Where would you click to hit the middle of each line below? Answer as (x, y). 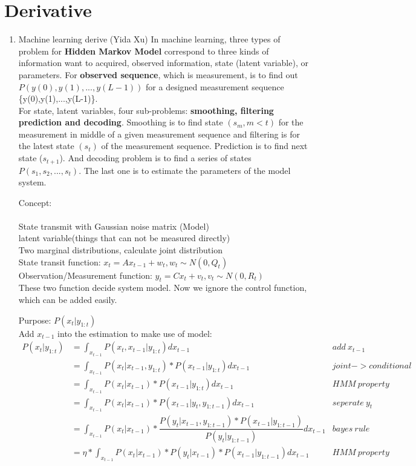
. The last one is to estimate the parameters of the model (185, 170)
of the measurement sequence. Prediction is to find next (204, 146)
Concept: (35, 202)
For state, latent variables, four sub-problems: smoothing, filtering (146, 110)
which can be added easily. (68, 300)
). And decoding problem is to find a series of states (155, 158)
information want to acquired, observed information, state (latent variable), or (163, 63)
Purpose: (35, 320)
